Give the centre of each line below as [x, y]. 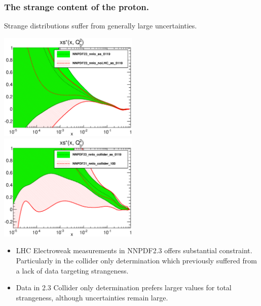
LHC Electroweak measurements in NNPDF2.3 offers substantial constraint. [134, 250]
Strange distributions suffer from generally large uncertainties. [101, 26]
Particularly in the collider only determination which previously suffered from [136, 260]
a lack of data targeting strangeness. [72, 270]
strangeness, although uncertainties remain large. [92, 297]
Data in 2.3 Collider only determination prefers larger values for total [124, 287]
